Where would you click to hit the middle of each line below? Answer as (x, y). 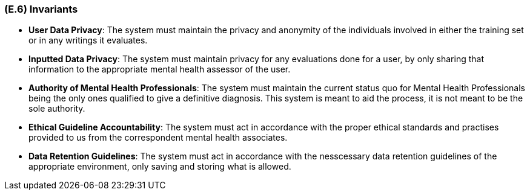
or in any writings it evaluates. (88, 40)
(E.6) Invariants (41, 9)
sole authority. (57, 109)
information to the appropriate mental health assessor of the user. (160, 69)
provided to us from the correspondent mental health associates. (158, 138)
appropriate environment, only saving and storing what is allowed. (160, 167)
